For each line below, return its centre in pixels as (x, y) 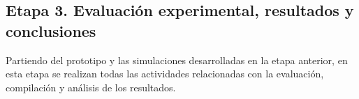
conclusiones (51, 30)
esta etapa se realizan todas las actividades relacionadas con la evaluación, (165, 74)
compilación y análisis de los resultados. (91, 87)
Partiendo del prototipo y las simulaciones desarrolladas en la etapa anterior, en (177, 60)
